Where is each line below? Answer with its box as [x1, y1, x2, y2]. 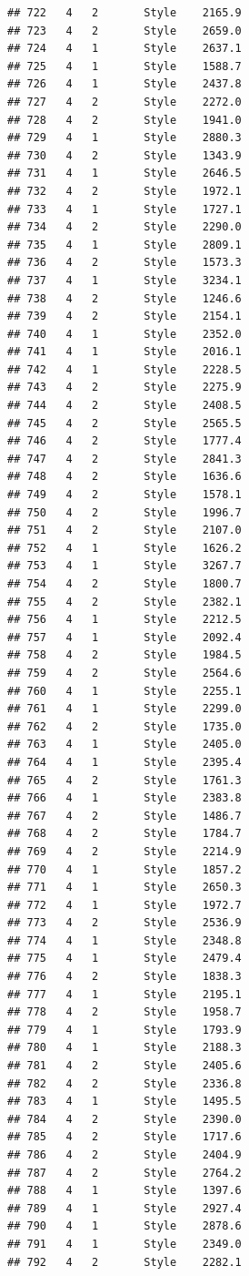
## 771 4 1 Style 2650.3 [7, 881, 242, 894]
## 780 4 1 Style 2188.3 [7, 1041, 242, 1055]
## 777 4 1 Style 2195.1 [7, 987, 242, 1001]
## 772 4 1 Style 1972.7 [7, 898, 242, 912]
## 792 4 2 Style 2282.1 [7, 1255, 242, 1269]
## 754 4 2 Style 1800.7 [7, 577, 242, 590]
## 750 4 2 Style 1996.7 [7, 505, 242, 519]
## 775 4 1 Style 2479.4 [7, 952, 242, 965]
